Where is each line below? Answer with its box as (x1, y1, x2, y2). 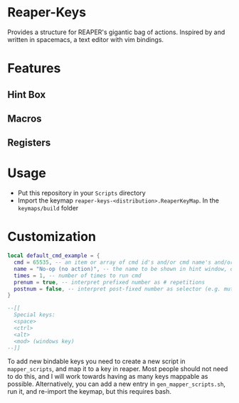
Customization (7, 229, 96, 245)
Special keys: (14, 311, 55, 318)
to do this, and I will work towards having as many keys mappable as (7, 372, 208, 381)
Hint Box (7, 88, 46, 100)
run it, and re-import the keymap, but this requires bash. (7, 387, 172, 396)
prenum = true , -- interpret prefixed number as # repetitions (14, 279, 205, 286)
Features (7, 60, 61, 77)
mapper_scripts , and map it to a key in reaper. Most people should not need (7, 365, 228, 373)
